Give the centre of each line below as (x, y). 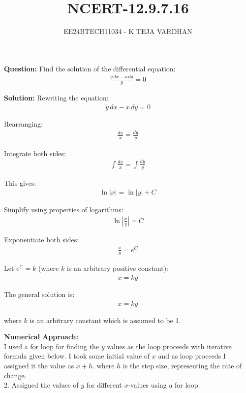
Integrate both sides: (35, 153)
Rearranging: (23, 124)
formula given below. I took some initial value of (77, 356)
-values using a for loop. (164, 385)
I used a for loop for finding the (52, 346)
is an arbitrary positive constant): (118, 268)
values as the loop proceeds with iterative (169, 346)
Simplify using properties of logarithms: (64, 210)
